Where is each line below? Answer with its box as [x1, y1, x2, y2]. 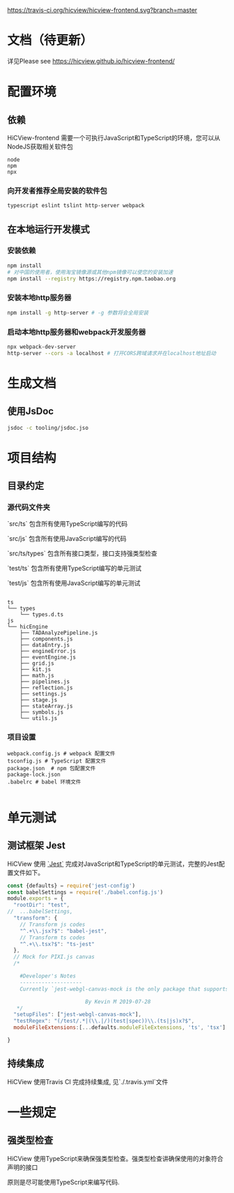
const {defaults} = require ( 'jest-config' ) [7, 882, 136, 889]
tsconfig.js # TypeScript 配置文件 [7, 757, 107, 765]
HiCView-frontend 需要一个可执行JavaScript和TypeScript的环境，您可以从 [7, 133, 221, 142]
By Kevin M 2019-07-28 [84, 998, 151, 1005]
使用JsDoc [7, 405, 54, 417]
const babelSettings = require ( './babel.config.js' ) [7, 889, 164, 896]
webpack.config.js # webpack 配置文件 [7, 750, 116, 757]
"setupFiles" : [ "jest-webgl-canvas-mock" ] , [13, 1011, 141, 1018]
